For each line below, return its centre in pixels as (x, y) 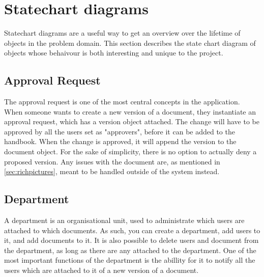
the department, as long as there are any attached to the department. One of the (130, 250)
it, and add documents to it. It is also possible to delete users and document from (131, 240)
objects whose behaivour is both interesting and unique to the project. (114, 53)
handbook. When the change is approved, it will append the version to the (120, 141)
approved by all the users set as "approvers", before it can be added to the (120, 131)
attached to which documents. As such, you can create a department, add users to (132, 230)
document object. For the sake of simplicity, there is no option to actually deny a (130, 151)
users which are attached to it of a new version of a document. (101, 270)
